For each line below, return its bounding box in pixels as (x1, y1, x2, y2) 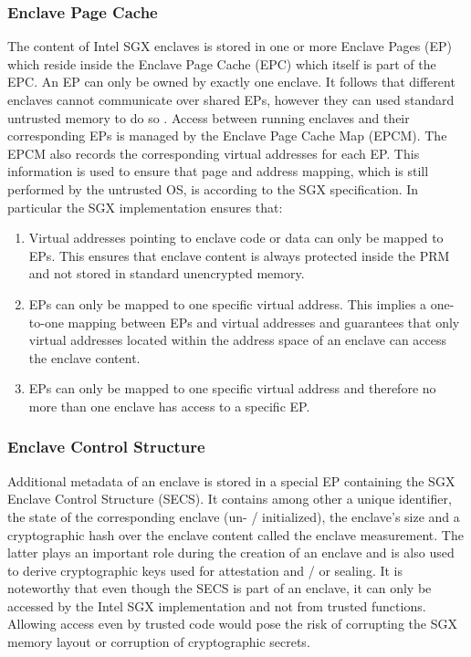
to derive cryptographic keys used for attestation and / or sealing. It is (7, 560, 403, 579)
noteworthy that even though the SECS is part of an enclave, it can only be (7, 579, 432, 598)
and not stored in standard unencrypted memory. (28, 264, 305, 283)
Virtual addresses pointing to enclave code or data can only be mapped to (28, 228, 444, 247)
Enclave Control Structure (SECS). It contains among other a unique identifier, (7, 489, 452, 508)
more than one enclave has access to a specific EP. (28, 396, 310, 415)
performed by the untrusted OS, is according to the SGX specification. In (7, 179, 419, 198)
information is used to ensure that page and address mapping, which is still (7, 162, 429, 181)
